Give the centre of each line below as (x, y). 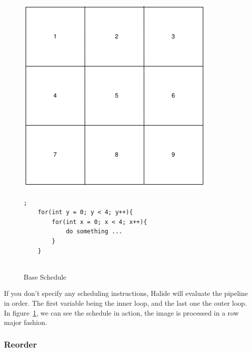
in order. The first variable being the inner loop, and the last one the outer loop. (126, 303)
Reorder (20, 344)
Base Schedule (45, 276)
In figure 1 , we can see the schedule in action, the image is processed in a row (121, 312)
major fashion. (26, 322)
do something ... (94, 232)
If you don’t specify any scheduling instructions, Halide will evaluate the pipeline (126, 293)
